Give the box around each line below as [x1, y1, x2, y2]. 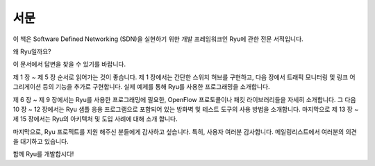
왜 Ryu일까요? [12, 47, 51, 56]
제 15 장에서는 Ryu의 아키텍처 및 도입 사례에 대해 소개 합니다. [12, 115, 178, 123]
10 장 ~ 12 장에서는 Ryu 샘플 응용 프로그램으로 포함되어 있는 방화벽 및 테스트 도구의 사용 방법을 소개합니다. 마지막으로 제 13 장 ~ [12, 105, 359, 113]
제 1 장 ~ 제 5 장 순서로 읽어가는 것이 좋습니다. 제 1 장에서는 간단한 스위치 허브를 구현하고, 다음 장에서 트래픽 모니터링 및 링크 [12, 73, 349, 81]
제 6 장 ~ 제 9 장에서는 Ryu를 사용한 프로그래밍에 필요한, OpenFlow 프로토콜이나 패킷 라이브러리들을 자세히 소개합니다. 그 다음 [12, 95, 357, 103]
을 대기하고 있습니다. [12, 138, 69, 146]
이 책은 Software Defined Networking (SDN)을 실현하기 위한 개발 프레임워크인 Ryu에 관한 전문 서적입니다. [12, 35, 303, 43]
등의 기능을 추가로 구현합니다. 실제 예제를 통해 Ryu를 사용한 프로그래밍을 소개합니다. [42, 83, 270, 91]
